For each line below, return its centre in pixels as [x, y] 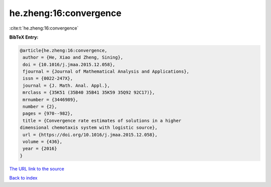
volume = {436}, [43, 142]
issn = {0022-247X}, [48, 78]
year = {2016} [40, 149]
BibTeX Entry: [24, 37]
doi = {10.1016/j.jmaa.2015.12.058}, [69, 64]
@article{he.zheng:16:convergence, [63, 50]
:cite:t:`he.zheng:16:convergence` [44, 28]
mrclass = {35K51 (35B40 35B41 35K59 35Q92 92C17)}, [89, 92]
